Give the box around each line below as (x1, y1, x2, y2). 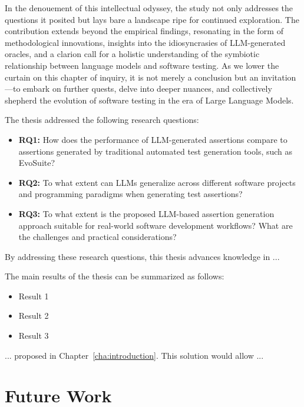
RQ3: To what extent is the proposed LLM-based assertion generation (18, 207, 275, 219)
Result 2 (18, 309, 49, 322)
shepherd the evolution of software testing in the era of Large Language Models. (5, 94, 294, 106)
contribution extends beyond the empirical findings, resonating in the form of (5, 25, 283, 37)
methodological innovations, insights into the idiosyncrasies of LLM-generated (5, 36, 286, 48)
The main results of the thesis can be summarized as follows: (5, 270, 224, 282)
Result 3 (18, 329, 49, 342)
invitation (261, 71, 296, 83)
